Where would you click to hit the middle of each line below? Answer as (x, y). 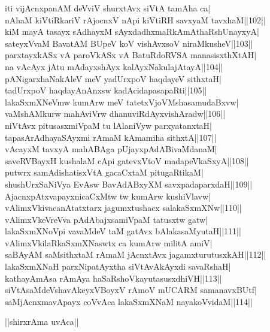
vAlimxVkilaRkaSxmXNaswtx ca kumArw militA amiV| (109, 242)
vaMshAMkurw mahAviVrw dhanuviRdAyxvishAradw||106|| (115, 114)
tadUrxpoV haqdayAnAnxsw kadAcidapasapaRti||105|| (106, 90)
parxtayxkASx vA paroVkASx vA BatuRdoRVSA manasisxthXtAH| (131, 55)
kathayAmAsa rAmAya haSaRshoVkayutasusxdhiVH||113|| (113, 278)
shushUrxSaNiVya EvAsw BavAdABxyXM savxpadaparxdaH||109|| (129, 184)
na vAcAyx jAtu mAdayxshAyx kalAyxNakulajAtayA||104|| (114, 66)
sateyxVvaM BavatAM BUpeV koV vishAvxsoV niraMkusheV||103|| (129, 43)
